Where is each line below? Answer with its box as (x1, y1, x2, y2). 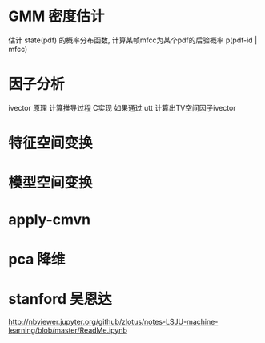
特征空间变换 (8, 134, 94, 152)
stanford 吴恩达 (8, 289, 112, 308)
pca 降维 (8, 250, 66, 268)
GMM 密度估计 (8, 7, 105, 26)
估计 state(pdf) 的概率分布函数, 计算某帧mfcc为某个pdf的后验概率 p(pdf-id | (8, 35, 258, 45)
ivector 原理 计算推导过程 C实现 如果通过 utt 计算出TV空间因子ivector (8, 103, 236, 112)
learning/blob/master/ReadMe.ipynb (8, 325, 128, 335)
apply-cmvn (8, 211, 91, 229)
